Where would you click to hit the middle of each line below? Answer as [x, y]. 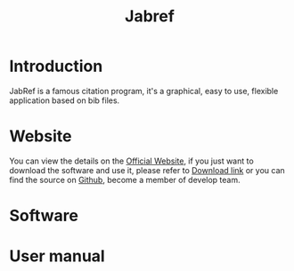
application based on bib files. [65, 100]
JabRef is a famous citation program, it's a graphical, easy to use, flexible [144, 91]
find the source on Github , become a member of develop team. [125, 179]
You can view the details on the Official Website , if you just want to [131, 161]
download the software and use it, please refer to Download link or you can [147, 170]
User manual [57, 256]
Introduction [56, 66]
